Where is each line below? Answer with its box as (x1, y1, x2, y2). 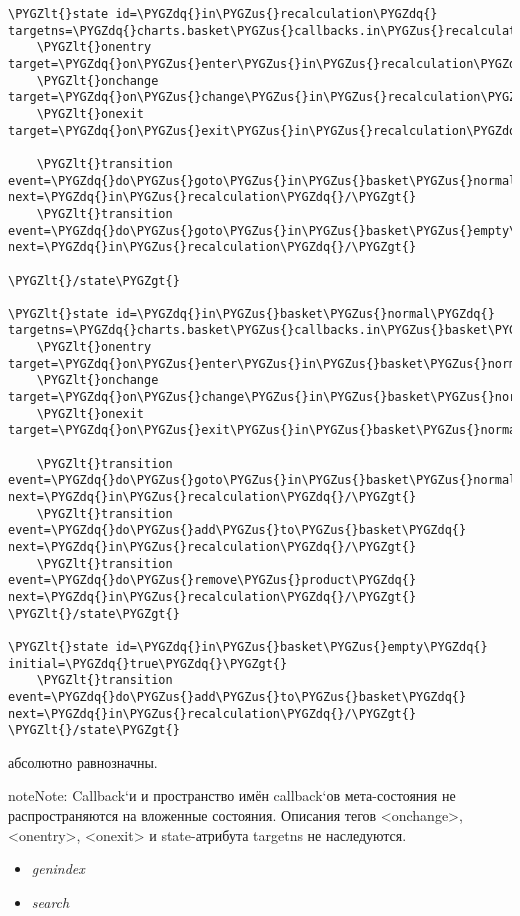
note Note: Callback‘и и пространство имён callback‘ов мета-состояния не (8, 785, 456, 806)
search (31, 891, 70, 912)
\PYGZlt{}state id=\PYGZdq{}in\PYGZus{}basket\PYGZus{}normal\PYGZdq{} (8, 306, 495, 321)
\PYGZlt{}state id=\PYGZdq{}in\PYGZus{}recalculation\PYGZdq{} (8, 7, 438, 21)
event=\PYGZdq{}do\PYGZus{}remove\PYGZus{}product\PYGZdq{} (8, 573, 417, 588)
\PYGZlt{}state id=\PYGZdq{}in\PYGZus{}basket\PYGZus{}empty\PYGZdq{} (8, 639, 488, 654)
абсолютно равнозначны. (8, 751, 158, 772)
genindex (31, 858, 85, 879)
